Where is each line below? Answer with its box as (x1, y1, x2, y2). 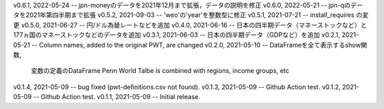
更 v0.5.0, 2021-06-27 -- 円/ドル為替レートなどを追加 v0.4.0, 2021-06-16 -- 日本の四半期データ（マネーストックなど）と (13, 21, 368, 29)
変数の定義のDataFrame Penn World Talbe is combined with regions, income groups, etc (31, 67, 289, 75)
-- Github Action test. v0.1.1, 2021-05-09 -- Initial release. (33, 93, 201, 101)
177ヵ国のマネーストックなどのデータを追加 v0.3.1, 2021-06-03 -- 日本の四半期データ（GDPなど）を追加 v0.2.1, (13, 30, 341, 39)
